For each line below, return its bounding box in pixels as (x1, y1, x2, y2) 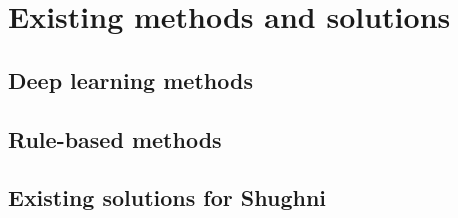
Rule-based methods (8, 123, 222, 154)
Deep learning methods (8, 64, 253, 95)
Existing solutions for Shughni (8, 182, 327, 213)
